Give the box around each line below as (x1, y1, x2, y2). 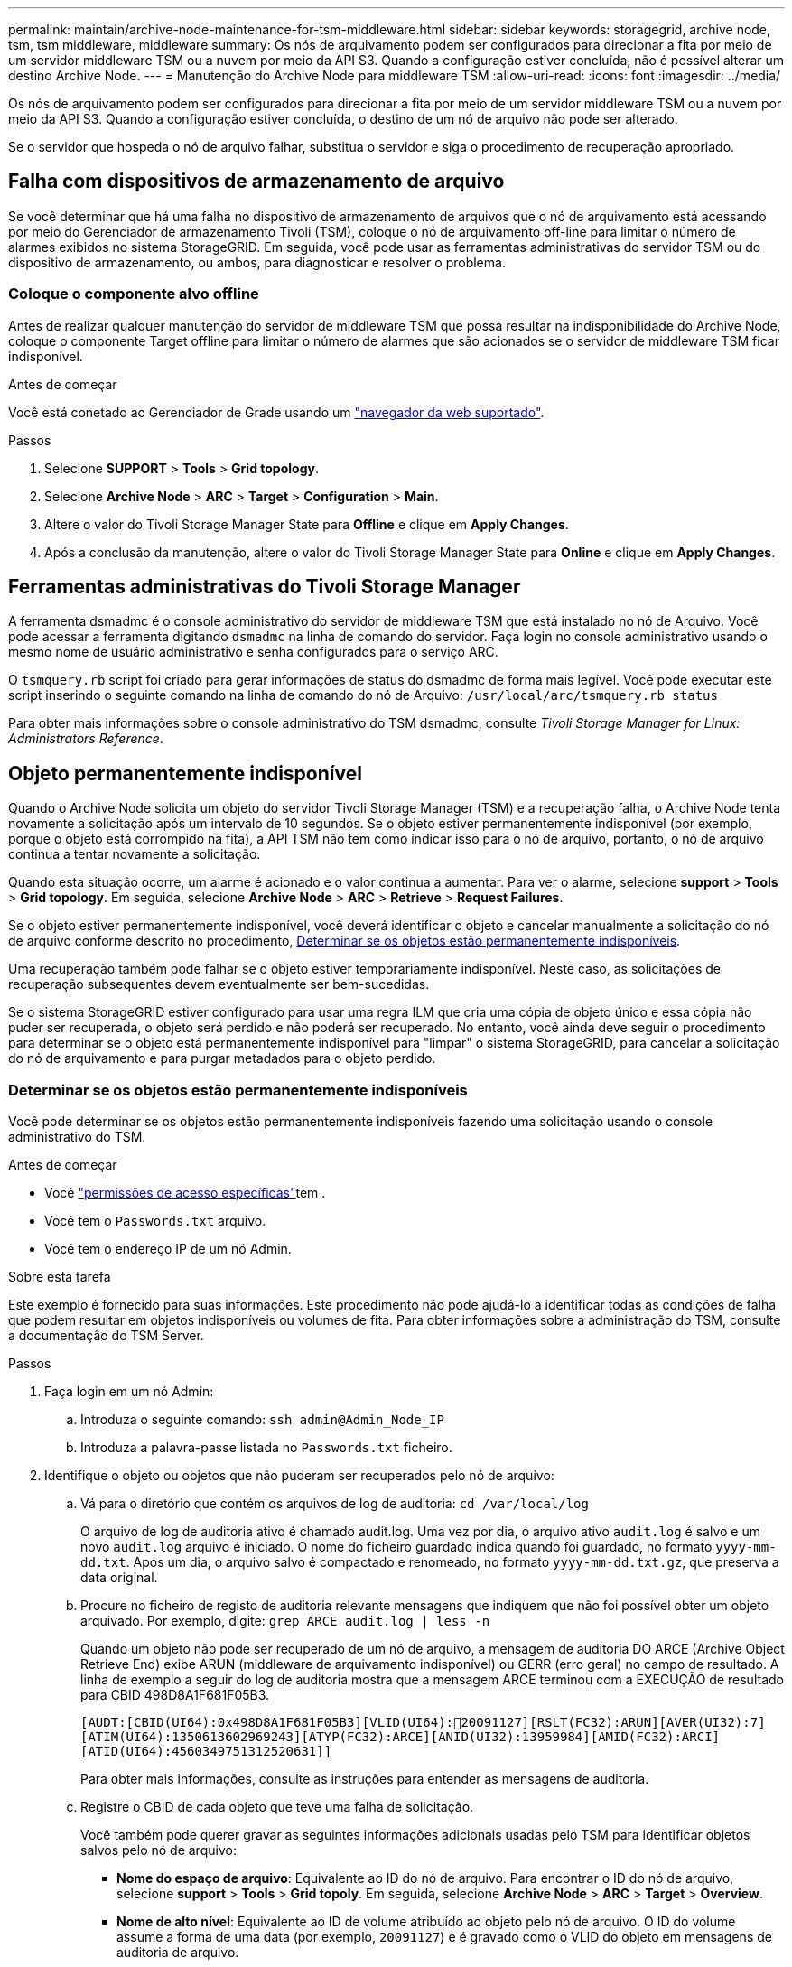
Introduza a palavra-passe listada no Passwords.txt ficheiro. (80, 1440, 452, 1456)
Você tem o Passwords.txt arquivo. (44, 1213, 266, 1229)
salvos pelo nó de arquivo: (80, 1842, 237, 1859)
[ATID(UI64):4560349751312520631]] (80, 1744, 332, 1759)
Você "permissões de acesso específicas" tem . (44, 1185, 326, 1201)
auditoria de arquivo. (116, 1944, 239, 1961)
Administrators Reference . (8, 731, 163, 747)
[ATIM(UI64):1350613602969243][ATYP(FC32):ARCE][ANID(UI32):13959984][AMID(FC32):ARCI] (80, 1729, 721, 1745)
